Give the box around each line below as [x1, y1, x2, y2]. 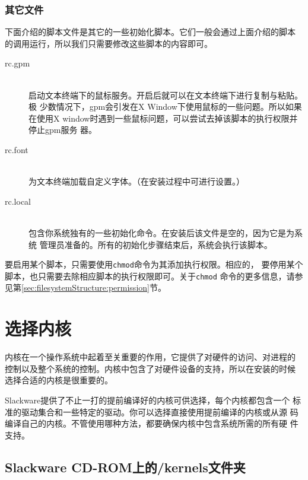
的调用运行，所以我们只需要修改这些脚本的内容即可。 [5, 37, 212, 49]
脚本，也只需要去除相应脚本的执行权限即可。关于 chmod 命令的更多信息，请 [5, 269, 295, 282]
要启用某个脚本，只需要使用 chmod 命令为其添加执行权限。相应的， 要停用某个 [5, 258, 303, 271]
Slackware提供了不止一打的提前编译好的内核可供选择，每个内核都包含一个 [5, 393, 290, 406]
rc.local [5, 195, 31, 207]
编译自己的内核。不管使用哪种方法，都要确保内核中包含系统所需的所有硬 [5, 417, 287, 430]
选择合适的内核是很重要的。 [5, 374, 113, 386]
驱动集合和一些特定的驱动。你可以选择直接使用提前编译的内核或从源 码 [21, 405, 299, 418]
